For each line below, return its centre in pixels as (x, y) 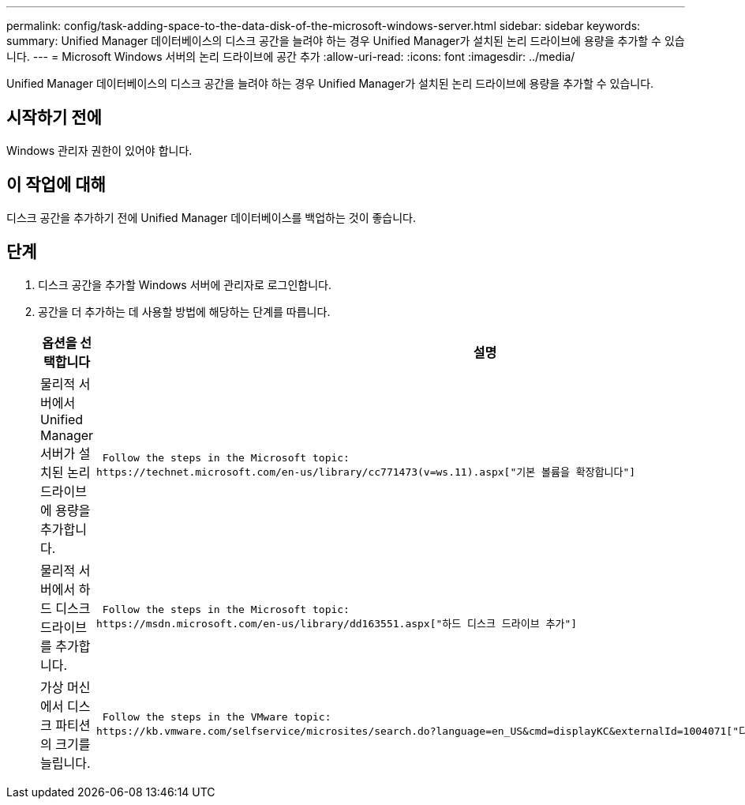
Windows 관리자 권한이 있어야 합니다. (99, 150)
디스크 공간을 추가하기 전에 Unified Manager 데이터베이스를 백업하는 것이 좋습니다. (212, 217)
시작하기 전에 (54, 118)
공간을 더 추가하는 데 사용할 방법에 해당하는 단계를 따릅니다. (184, 311)
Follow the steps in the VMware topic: (217, 717)
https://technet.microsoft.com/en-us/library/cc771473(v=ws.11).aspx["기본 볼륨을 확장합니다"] (366, 472)
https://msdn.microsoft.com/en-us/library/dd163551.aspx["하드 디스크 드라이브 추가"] (337, 623)
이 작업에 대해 (56, 185)
